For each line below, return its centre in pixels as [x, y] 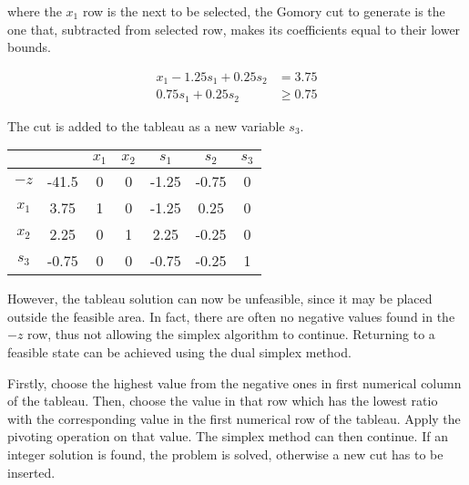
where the [35, 11]
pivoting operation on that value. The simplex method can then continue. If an [228, 436]
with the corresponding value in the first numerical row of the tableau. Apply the [234, 418]
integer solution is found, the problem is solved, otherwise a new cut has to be [225, 454]
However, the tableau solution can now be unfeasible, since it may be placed [220, 299]
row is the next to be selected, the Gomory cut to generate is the [264, 11]
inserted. [31, 472]
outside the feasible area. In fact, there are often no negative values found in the [231, 316]
